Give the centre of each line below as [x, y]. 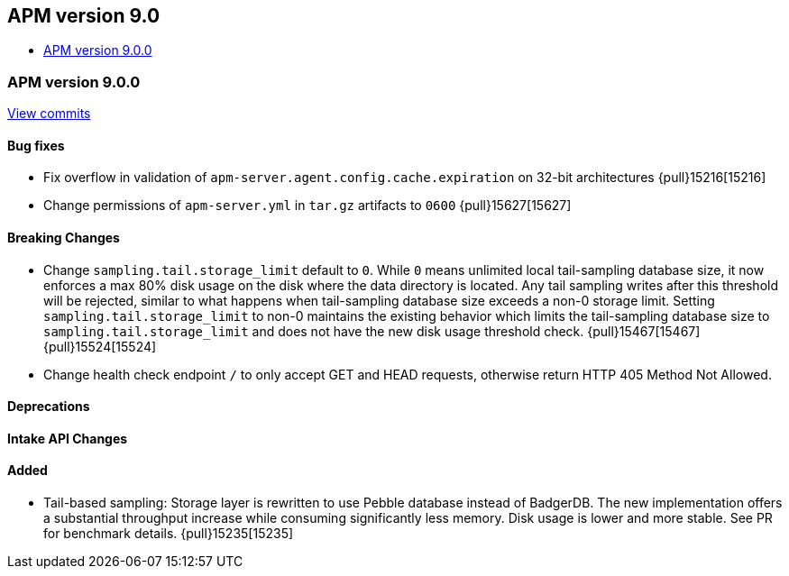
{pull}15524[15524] [100, 346]
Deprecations [49, 407]
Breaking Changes [64, 238]
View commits [49, 114]
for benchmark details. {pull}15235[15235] [169, 534]
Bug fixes [36, 145]
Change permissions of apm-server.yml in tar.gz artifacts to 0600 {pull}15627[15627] [307, 206]
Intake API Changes [68, 438]
